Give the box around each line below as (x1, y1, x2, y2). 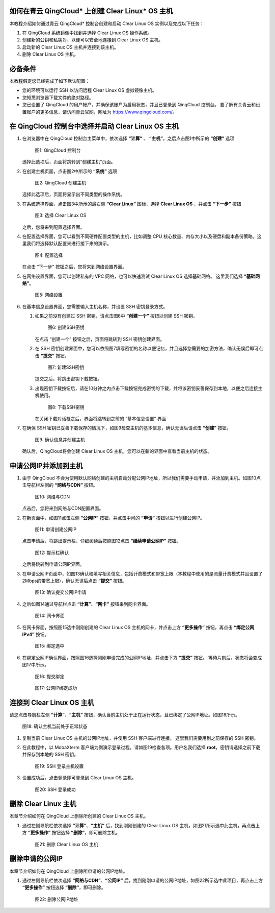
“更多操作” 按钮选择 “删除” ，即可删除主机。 (28, 830, 121, 836)
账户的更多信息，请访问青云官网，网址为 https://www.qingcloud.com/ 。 (26, 109, 178, 115)
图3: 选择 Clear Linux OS (35, 212, 87, 219)
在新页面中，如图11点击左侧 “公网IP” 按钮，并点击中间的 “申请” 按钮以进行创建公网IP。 (22, 515, 205, 521)
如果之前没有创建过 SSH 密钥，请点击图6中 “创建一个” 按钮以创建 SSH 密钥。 (35, 313, 198, 319)
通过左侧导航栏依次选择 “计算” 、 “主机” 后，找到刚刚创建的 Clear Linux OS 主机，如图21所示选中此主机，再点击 (22, 822, 256, 828)
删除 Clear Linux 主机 (9, 800, 76, 808)
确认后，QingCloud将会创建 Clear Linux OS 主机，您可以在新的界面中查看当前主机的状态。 (22, 448, 212, 454)
